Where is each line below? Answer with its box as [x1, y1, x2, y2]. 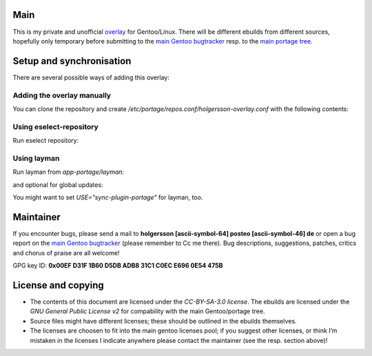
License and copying [12, 279, 104, 291]
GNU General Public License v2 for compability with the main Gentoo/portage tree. [30, 307, 265, 315]
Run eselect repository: [12, 137, 79, 145]
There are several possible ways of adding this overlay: [12, 73, 170, 81]
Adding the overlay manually [12, 90, 112, 100]
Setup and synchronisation [12, 55, 132, 67]
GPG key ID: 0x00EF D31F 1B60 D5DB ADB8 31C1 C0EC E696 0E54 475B [12, 261, 223, 270]
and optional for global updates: [12, 180, 103, 189]
